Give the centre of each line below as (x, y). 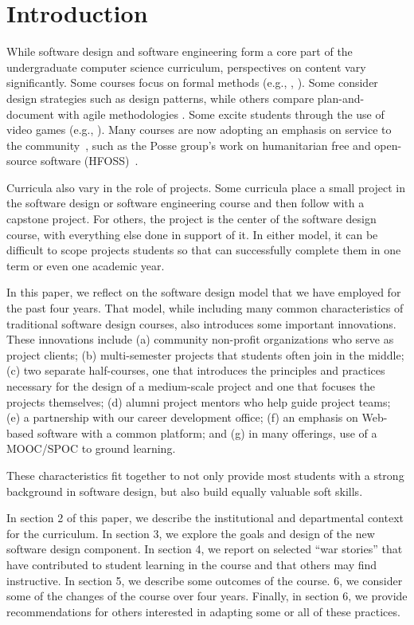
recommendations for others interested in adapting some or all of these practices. (203, 611)
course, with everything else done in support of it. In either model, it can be (192, 234)
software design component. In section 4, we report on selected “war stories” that (205, 549)
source (22, 161)
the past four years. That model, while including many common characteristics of (205, 308)
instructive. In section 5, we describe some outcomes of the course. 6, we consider (205, 580)
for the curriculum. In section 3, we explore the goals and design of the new (191, 533)
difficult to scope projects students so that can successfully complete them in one (204, 250)
